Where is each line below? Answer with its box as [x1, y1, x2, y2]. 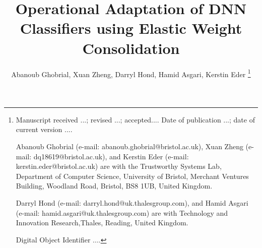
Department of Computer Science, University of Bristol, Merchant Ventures [16, 170, 249, 181]
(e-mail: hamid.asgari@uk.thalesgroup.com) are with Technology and [16, 207, 228, 218]
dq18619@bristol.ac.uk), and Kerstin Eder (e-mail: [33, 151, 189, 161]
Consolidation [82, 37, 180, 58]
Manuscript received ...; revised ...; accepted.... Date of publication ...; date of [16, 114, 255, 125]
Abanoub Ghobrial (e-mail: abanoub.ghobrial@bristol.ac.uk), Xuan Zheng [16, 141, 243, 151]
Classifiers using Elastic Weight [20, 18, 242, 38]
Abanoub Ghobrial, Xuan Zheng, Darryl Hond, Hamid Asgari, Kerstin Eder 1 [11, 67, 251, 79]
